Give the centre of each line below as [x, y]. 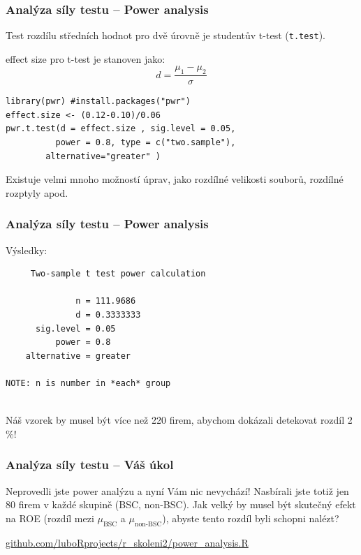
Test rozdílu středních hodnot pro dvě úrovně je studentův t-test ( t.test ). [166, 35]
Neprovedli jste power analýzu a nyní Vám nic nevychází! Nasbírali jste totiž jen [177, 490]
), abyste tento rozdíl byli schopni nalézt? [251, 518]
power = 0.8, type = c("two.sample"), [146, 143]
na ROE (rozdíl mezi [50, 518]
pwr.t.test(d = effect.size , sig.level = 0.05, [121, 129]
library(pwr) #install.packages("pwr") [98, 102]
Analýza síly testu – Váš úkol [90, 465]
